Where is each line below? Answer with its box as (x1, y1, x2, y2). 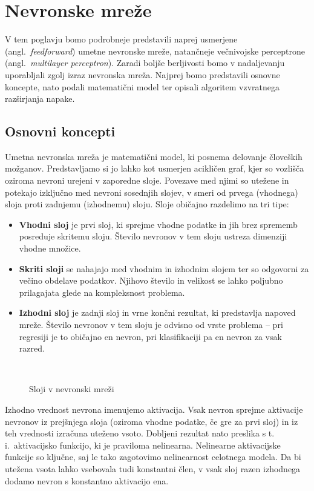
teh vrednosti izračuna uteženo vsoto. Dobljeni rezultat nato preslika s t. (5, 427, 275, 439)
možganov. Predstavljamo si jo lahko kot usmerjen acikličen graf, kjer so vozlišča (5, 162, 304, 175)
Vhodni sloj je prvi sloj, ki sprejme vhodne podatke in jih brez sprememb (19, 218, 298, 230)
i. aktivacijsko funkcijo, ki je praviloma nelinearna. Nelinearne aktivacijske (5, 438, 281, 451)
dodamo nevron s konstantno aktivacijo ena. (5, 474, 169, 487)
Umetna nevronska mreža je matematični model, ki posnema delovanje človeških (5, 150, 303, 162)
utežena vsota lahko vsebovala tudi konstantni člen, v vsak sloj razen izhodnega (5, 462, 301, 475)
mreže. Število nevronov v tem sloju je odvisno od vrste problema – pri (19, 318, 283, 331)
